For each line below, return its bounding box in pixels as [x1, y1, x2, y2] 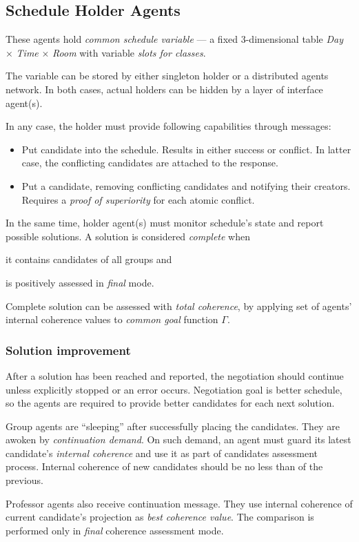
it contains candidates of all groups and [6, 252, 172, 267]
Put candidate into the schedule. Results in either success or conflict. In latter [21, 142, 351, 156]
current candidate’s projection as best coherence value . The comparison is [6, 510, 314, 524]
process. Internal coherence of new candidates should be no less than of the [6, 459, 323, 474]
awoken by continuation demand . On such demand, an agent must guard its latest [6, 432, 351, 447]
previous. [6, 473, 43, 487]
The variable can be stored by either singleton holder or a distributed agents [6, 68, 329, 83]
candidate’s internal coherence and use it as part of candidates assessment [6, 445, 318, 460]
